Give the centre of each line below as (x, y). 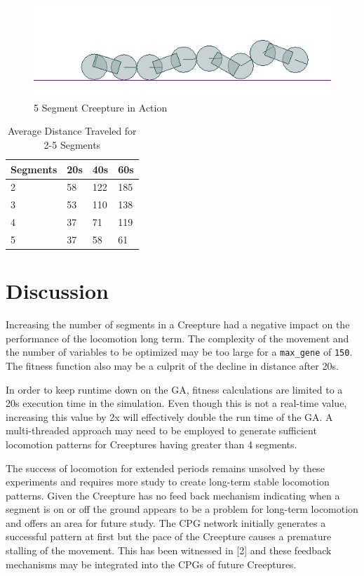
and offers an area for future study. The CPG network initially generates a (166, 522)
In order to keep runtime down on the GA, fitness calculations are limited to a (174, 389)
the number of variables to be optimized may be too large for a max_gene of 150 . (179, 352)
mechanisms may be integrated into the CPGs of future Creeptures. (151, 564)
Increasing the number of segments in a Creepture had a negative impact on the (178, 324)
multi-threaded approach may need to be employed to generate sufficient (161, 430)
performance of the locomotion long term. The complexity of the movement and (177, 338)
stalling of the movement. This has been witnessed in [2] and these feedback (169, 550)
